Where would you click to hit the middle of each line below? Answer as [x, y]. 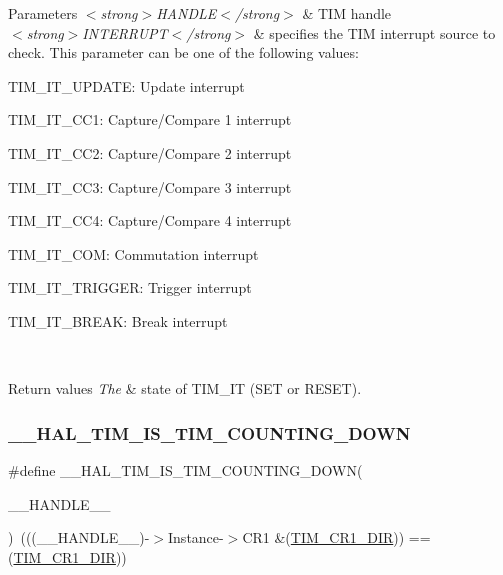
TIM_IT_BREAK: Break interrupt [118, 320]
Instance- [196, 537]
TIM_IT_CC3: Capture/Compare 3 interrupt [150, 186]
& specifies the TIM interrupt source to [374, 32]
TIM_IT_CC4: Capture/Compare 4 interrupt [150, 220]
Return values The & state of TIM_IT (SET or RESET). [185, 388]
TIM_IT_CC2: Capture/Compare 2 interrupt [150, 152]
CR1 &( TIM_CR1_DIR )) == [336, 537]
